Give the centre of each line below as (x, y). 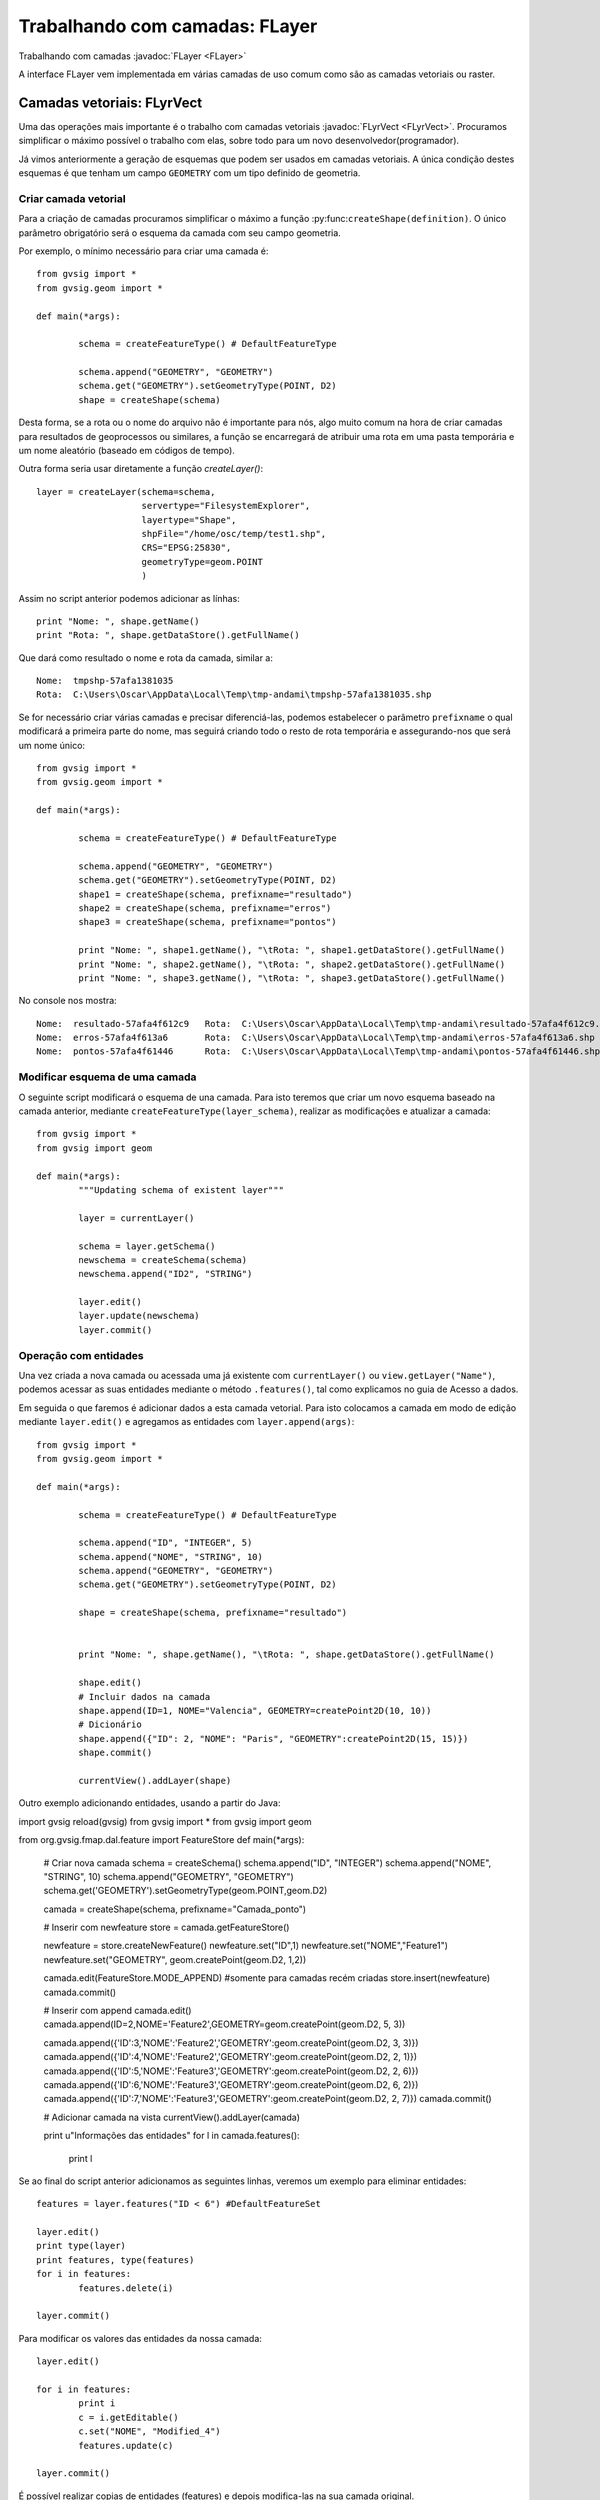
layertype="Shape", (189, 519)
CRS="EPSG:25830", (186, 548)
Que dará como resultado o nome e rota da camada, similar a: (146, 657)
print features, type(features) (115, 2259)
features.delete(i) (126, 2288)
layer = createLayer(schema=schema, (126, 491)
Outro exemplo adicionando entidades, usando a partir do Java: (149, 1803)
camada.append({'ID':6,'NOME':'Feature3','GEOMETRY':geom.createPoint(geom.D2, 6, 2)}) (231, 2084)
